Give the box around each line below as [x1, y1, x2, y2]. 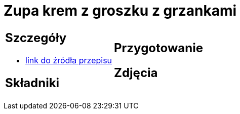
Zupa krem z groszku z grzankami [4, 2, 237, 19]
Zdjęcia [114, 65, 158, 80]
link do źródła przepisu [25, 55, 112, 65]
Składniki [5, 75, 60, 90]
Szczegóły [5, 30, 67, 45]
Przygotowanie [114, 40, 203, 55]
